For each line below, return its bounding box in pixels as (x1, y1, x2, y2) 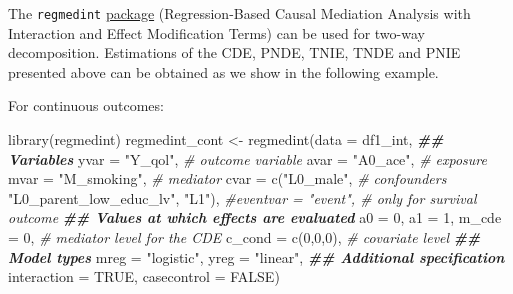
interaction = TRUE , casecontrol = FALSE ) (8, 266, 280, 287)
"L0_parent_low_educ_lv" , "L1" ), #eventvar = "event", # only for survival (8, 187, 477, 208)
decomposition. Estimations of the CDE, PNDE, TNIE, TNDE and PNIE (8, 42, 461, 63)
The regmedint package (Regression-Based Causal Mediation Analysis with (8, 3, 471, 23)
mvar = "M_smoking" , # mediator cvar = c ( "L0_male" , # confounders (8, 168, 447, 189)
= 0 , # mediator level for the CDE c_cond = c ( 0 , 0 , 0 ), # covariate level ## (8, 227, 481, 247)
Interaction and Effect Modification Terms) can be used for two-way (8, 22, 425, 43)
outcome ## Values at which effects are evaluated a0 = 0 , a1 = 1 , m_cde (8, 207, 502, 228)
